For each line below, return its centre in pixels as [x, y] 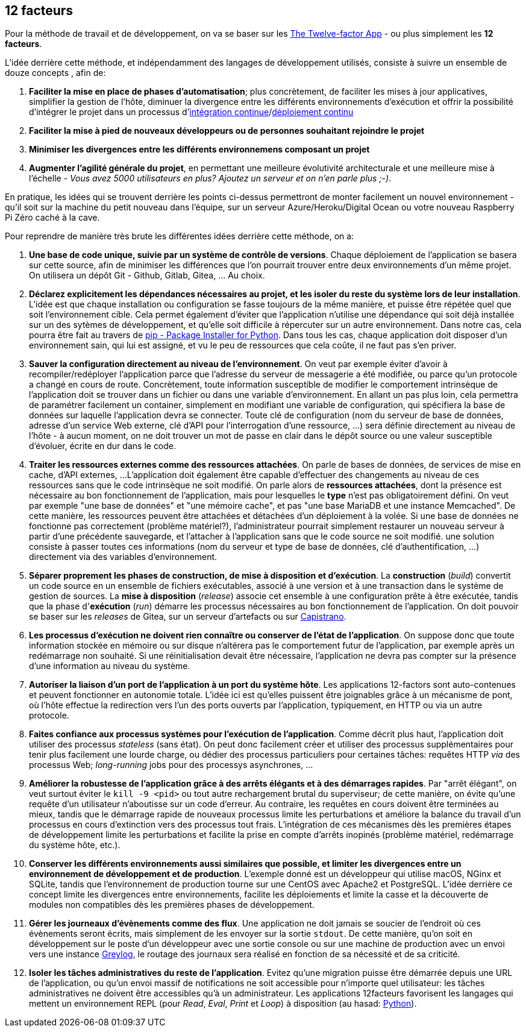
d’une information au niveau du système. [110, 666]
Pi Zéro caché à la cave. [52, 218]
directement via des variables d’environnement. [123, 557]
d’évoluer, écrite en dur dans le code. [103, 446]
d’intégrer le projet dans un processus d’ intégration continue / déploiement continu [191, 112]
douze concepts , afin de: [55, 73]
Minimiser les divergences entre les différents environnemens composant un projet [199, 149]
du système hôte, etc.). [75, 845]
